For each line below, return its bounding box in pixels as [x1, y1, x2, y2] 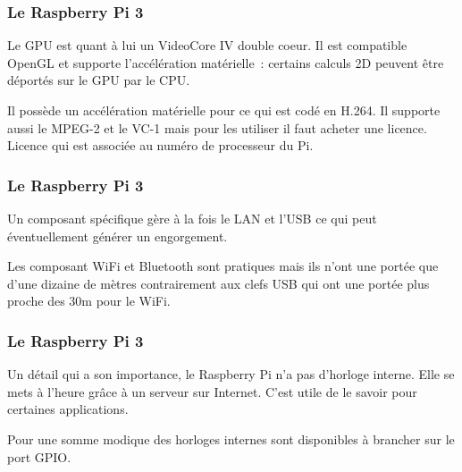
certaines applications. [7, 400, 129, 418]
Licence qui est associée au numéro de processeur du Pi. [7, 136, 314, 155]
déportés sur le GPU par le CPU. [7, 71, 190, 89]
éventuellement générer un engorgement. [7, 226, 228, 245]
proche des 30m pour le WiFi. [7, 291, 171, 310]
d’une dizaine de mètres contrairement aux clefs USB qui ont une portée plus [7, 274, 430, 292]
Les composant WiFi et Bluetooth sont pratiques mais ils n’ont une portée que [7, 257, 439, 275]
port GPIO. [7, 447, 71, 466]
